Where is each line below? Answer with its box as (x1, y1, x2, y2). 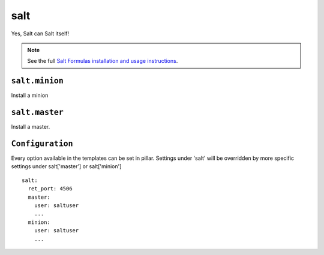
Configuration (11, 138, 73, 148)
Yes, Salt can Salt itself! (11, 30, 70, 37)
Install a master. (11, 123, 50, 130)
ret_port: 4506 (28, 186, 73, 192)
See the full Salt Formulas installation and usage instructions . (27, 57, 178, 65)
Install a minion (11, 92, 49, 99)
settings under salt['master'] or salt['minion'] (11, 163, 122, 170)
